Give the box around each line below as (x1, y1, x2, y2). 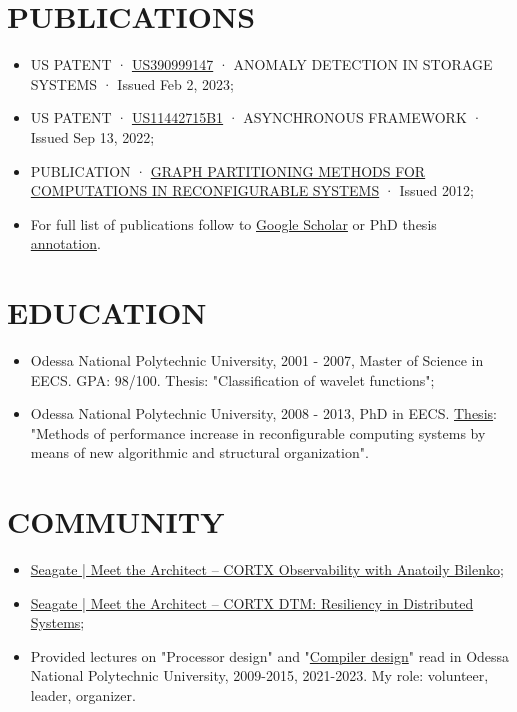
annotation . (30, 233, 101, 254)
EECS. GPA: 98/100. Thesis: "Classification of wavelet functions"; (30, 369, 435, 390)
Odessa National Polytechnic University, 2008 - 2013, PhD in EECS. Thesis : (30, 403, 497, 424)
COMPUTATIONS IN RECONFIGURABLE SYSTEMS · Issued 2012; (30, 180, 474, 201)
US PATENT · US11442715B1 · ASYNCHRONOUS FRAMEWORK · (30, 107, 483, 128)
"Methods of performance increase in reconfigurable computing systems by (30, 422, 486, 443)
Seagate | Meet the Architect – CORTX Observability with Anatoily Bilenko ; (30, 559, 504, 580)
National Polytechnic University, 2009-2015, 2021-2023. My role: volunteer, (30, 665, 489, 686)
